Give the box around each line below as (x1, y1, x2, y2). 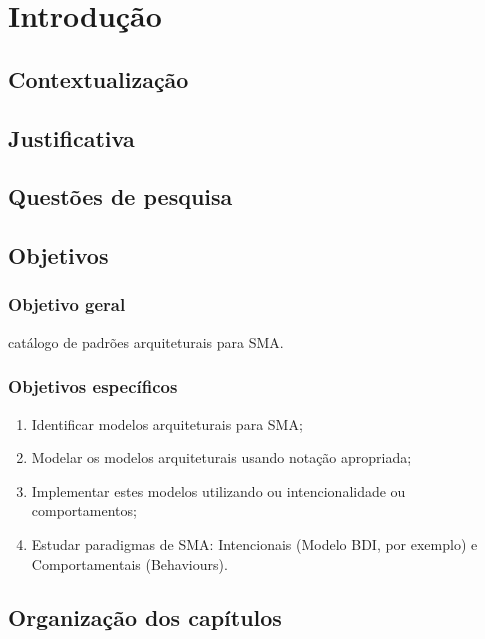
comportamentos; (31, 500, 137, 521)
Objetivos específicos (8, 374, 178, 399)
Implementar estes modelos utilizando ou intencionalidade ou (31, 480, 406, 501)
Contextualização (8, 63, 189, 94)
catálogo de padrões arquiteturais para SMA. (8, 331, 284, 352)
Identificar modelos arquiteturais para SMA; (31, 413, 303, 434)
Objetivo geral (8, 292, 126, 317)
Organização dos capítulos (8, 602, 282, 633)
